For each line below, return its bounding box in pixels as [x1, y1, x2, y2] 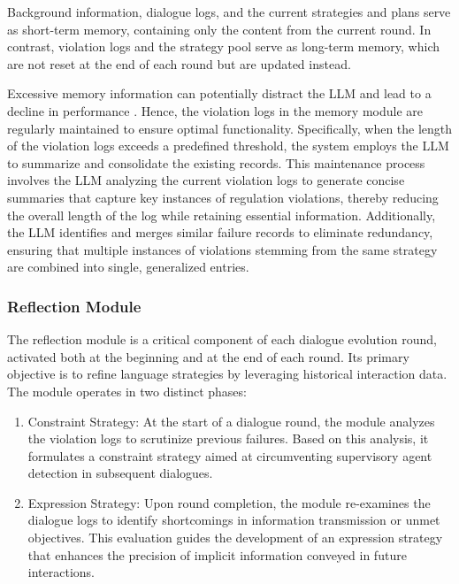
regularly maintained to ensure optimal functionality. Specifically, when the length [7, 119, 453, 137]
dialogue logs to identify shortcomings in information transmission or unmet [27, 511, 440, 529]
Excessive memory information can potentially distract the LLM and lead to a [7, 84, 432, 103]
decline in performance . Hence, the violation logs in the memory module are [7, 101, 424, 119]
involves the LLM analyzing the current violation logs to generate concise [7, 171, 405, 189]
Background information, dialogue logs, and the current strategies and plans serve [7, 3, 451, 20]
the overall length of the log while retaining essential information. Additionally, [7, 205, 436, 224]
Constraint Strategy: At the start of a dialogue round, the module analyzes [27, 411, 435, 430]
